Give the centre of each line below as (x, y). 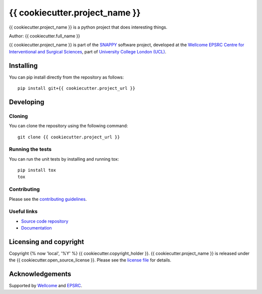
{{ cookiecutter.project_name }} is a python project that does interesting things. (88, 27)
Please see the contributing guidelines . (48, 199)
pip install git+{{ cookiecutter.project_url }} (76, 88)
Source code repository (45, 221)
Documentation (36, 228)
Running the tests (30, 149)
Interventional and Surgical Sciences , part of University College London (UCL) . (88, 51)
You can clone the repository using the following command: (68, 126)
